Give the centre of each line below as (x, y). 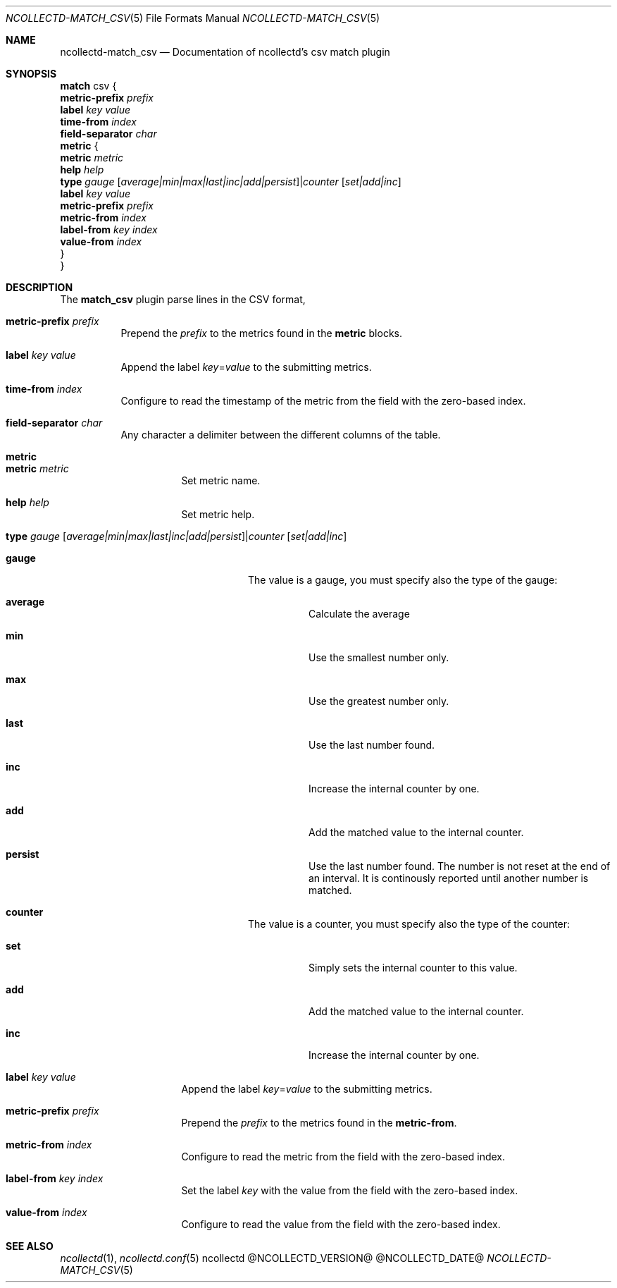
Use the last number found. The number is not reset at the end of (460, 866)
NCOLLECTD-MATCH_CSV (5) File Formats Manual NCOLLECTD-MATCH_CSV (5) (193, 18)
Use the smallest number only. (379, 657)
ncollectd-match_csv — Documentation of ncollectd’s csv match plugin (225, 52)
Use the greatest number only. (379, 701)
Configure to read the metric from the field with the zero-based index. (343, 1157)
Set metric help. (218, 514)
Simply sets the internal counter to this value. (413, 968)
